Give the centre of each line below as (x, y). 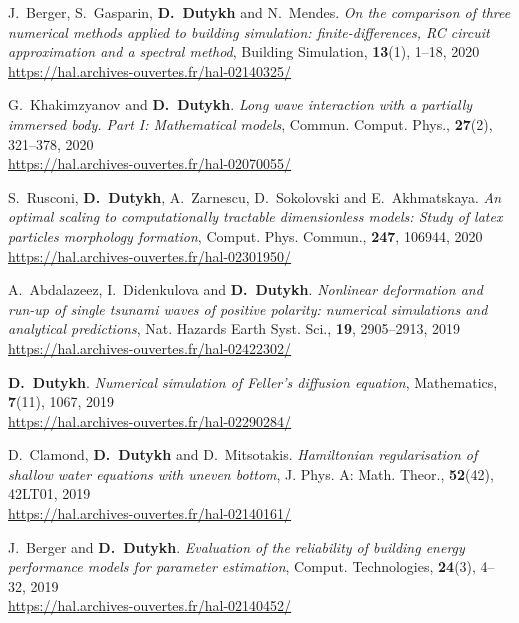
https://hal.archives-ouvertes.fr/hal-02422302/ (150, 347)
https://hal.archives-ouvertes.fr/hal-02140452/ (150, 605)
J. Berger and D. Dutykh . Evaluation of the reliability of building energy (236, 546)
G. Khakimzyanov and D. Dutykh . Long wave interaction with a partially (240, 104)
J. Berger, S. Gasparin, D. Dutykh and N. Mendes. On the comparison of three (259, 12)
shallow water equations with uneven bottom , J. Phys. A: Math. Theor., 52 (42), (251, 473)
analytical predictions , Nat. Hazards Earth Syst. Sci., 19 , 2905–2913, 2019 (234, 328)
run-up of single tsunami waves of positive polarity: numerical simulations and (248, 308)
